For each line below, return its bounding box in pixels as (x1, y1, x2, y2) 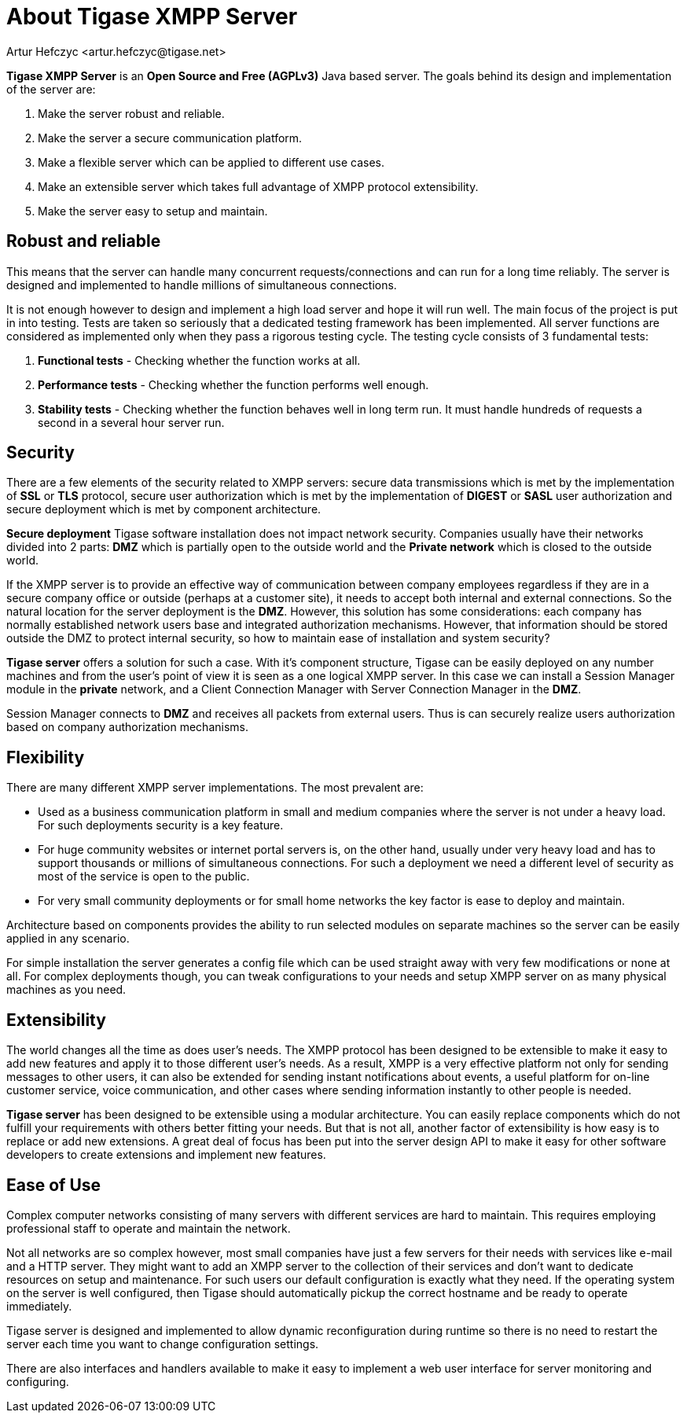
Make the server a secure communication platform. (38, 131, 303, 145)
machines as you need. (6, 983, 127, 997)
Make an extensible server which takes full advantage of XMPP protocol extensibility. (38, 179, 479, 193)
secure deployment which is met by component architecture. (6, 502, 321, 517)
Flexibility (6, 747, 85, 767)
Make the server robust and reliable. (38, 106, 225, 120)
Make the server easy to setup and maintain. (38, 204, 268, 218)
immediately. (6, 1299, 72, 1313)
